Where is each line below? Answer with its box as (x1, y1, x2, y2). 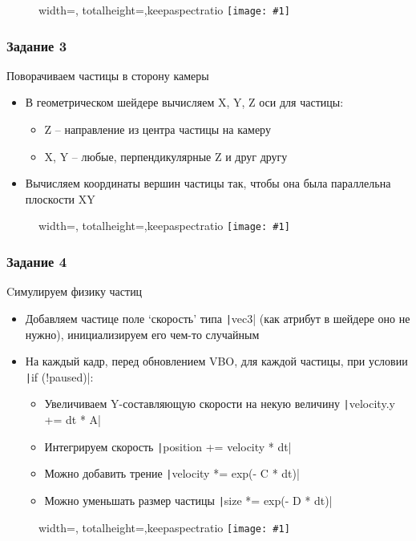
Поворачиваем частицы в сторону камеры (6, 67, 209, 83)
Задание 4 (6, 252, 67, 272)
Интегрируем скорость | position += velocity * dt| (44, 438, 292, 454)
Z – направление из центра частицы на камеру (44, 121, 271, 138)
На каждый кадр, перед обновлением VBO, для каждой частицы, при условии (25, 353, 408, 369)
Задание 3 (6, 35, 67, 55)
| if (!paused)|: (25, 368, 94, 385)
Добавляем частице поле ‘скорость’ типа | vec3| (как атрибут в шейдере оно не (25, 309, 410, 326)
